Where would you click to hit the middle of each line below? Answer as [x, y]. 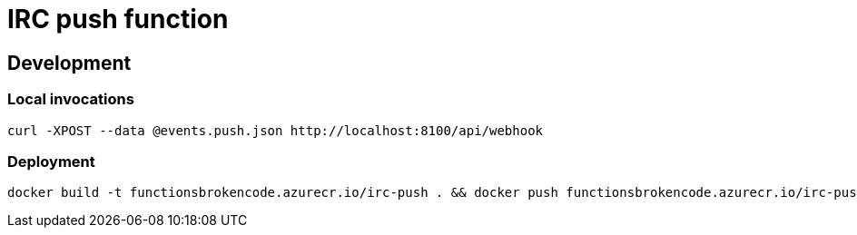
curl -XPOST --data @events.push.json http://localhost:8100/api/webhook [276, 130]
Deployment [51, 161]
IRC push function [118, 19]
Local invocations [71, 99]
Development [69, 63]
